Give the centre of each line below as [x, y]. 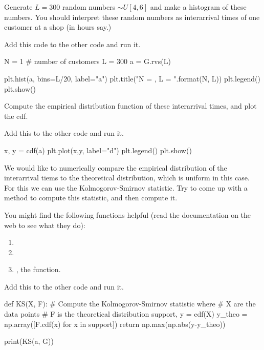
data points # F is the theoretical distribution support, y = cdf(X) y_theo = [126, 314]
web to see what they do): [45, 225]
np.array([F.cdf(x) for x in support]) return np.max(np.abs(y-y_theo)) [115, 324]
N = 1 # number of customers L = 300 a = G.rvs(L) [87, 61]
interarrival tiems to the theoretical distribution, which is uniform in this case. [127, 178]
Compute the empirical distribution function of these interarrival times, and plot [130, 106]
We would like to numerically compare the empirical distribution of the [116, 167]
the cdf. [16, 116]
